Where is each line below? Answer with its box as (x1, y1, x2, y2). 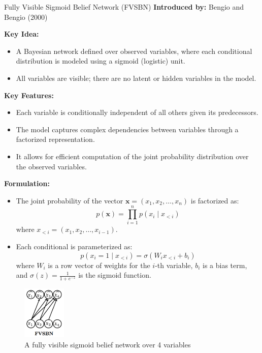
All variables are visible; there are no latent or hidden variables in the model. (16, 72, 256, 83)
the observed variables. (16, 161, 87, 171)
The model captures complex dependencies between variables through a (16, 124, 239, 134)
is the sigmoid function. (78, 270, 151, 280)
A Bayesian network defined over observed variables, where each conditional (16, 45, 252, 56)
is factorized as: (190, 195, 239, 205)
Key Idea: (4, 28, 39, 39)
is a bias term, (202, 259, 247, 270)
